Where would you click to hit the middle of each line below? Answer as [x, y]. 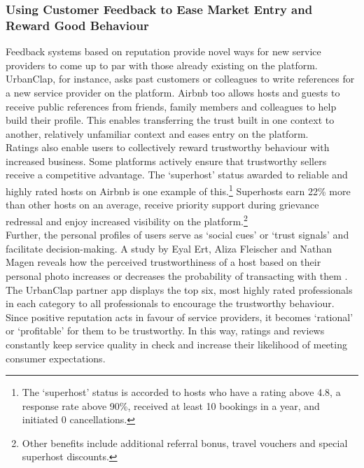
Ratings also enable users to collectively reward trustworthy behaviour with [168, 147]
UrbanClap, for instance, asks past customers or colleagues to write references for [180, 79]
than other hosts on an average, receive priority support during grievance [162, 205]
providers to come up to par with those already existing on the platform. [162, 65]
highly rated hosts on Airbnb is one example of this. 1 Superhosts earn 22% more [178, 190]
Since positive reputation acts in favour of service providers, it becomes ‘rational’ [180, 317]
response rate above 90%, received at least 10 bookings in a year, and [171, 405]
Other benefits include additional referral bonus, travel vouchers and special [185, 442]
